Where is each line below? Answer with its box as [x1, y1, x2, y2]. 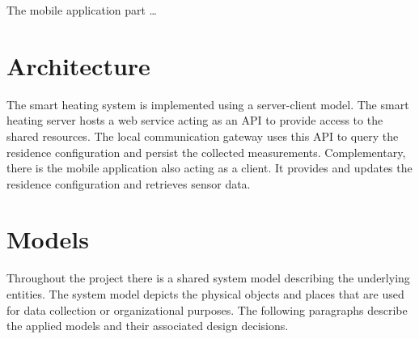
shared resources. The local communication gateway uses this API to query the [6, 127, 399, 144]
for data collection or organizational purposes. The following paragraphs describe [6, 301, 408, 318]
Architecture [6, 49, 150, 82]
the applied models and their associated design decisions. [6, 317, 289, 334]
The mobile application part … [6, 2, 157, 18]
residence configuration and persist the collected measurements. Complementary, [6, 143, 406, 160]
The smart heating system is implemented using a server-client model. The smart [6, 95, 409, 112]
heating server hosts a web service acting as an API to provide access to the [6, 112, 383, 129]
